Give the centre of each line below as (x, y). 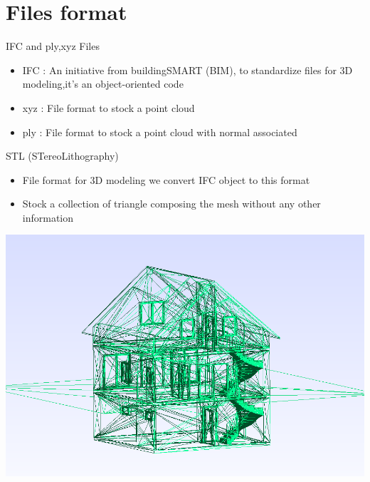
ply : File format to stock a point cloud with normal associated (160, 132)
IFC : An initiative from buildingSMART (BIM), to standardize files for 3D (187, 70)
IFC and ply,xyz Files (53, 46)
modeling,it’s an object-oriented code (103, 84)
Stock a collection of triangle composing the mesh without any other (171, 204)
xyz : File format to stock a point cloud (109, 107)
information (48, 217)
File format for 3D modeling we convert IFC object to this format (166, 179)
